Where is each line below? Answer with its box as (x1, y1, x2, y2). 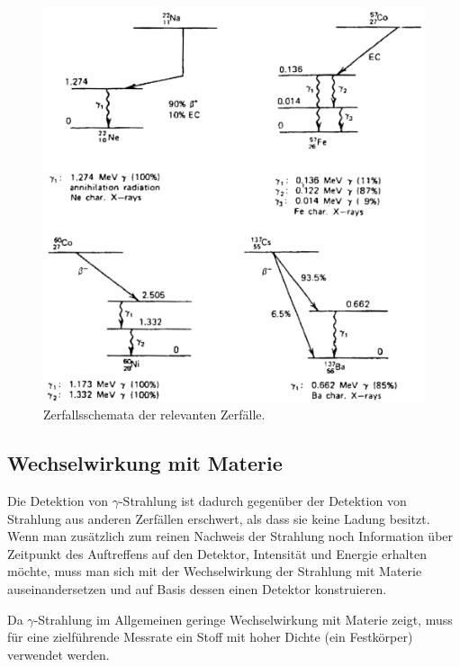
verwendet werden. (7, 644, 110, 663)
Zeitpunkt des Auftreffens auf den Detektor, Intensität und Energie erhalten (7, 544, 427, 563)
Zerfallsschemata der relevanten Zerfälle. (43, 405, 266, 424)
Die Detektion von (7, 491, 108, 509)
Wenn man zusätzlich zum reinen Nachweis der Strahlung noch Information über (7, 527, 454, 545)
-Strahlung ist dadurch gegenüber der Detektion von (118, 491, 407, 509)
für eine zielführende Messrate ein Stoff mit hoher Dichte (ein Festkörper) (7, 627, 413, 646)
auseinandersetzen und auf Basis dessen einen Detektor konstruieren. (7, 579, 387, 598)
